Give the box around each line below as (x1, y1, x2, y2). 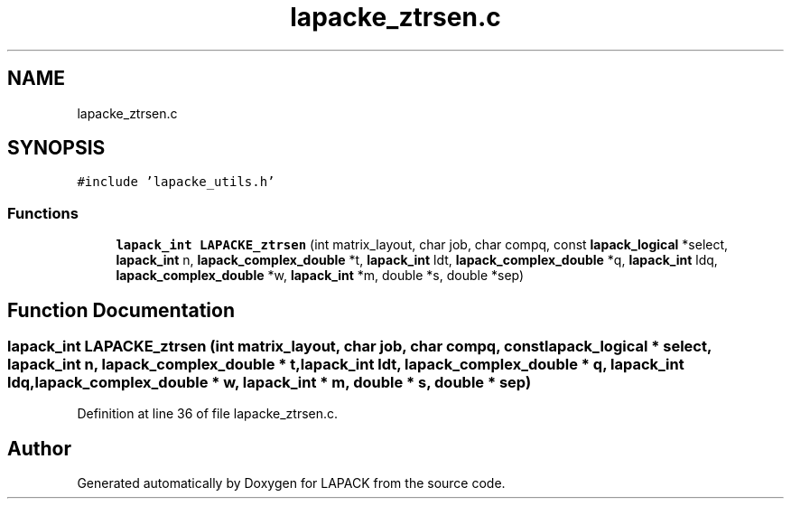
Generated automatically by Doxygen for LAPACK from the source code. (77, 475, 506, 492)
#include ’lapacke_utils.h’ (77, 174, 275, 190)
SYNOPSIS (7, 136, 106, 160)
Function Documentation (7, 298, 235, 322)
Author (7, 436, 71, 460)
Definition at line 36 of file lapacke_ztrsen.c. (77, 406, 339, 422)
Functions (7, 203, 79, 222)
